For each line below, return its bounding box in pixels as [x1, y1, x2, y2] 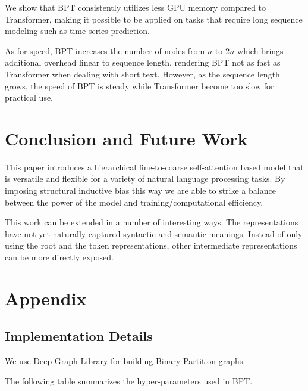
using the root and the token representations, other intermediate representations [5, 239, 297, 252]
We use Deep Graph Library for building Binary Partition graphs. [5, 355, 246, 367]
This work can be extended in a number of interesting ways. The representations [5, 216, 298, 228]
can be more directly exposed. [5, 251, 114, 263]
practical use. [5, 91, 54, 104]
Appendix [5, 286, 87, 310]
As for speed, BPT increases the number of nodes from [5, 44, 205, 57]
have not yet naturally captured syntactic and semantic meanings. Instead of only [5, 227, 303, 240]
